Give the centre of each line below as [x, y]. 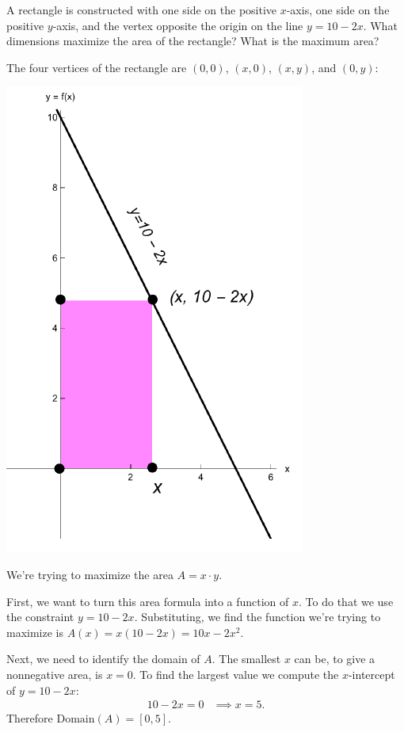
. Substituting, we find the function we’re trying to [257, 617]
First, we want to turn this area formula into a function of [148, 601]
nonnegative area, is [55, 674]
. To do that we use [346, 601]
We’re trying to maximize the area [90, 574]
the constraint [40, 617]
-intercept [372, 674]
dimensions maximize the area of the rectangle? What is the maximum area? [193, 41]
